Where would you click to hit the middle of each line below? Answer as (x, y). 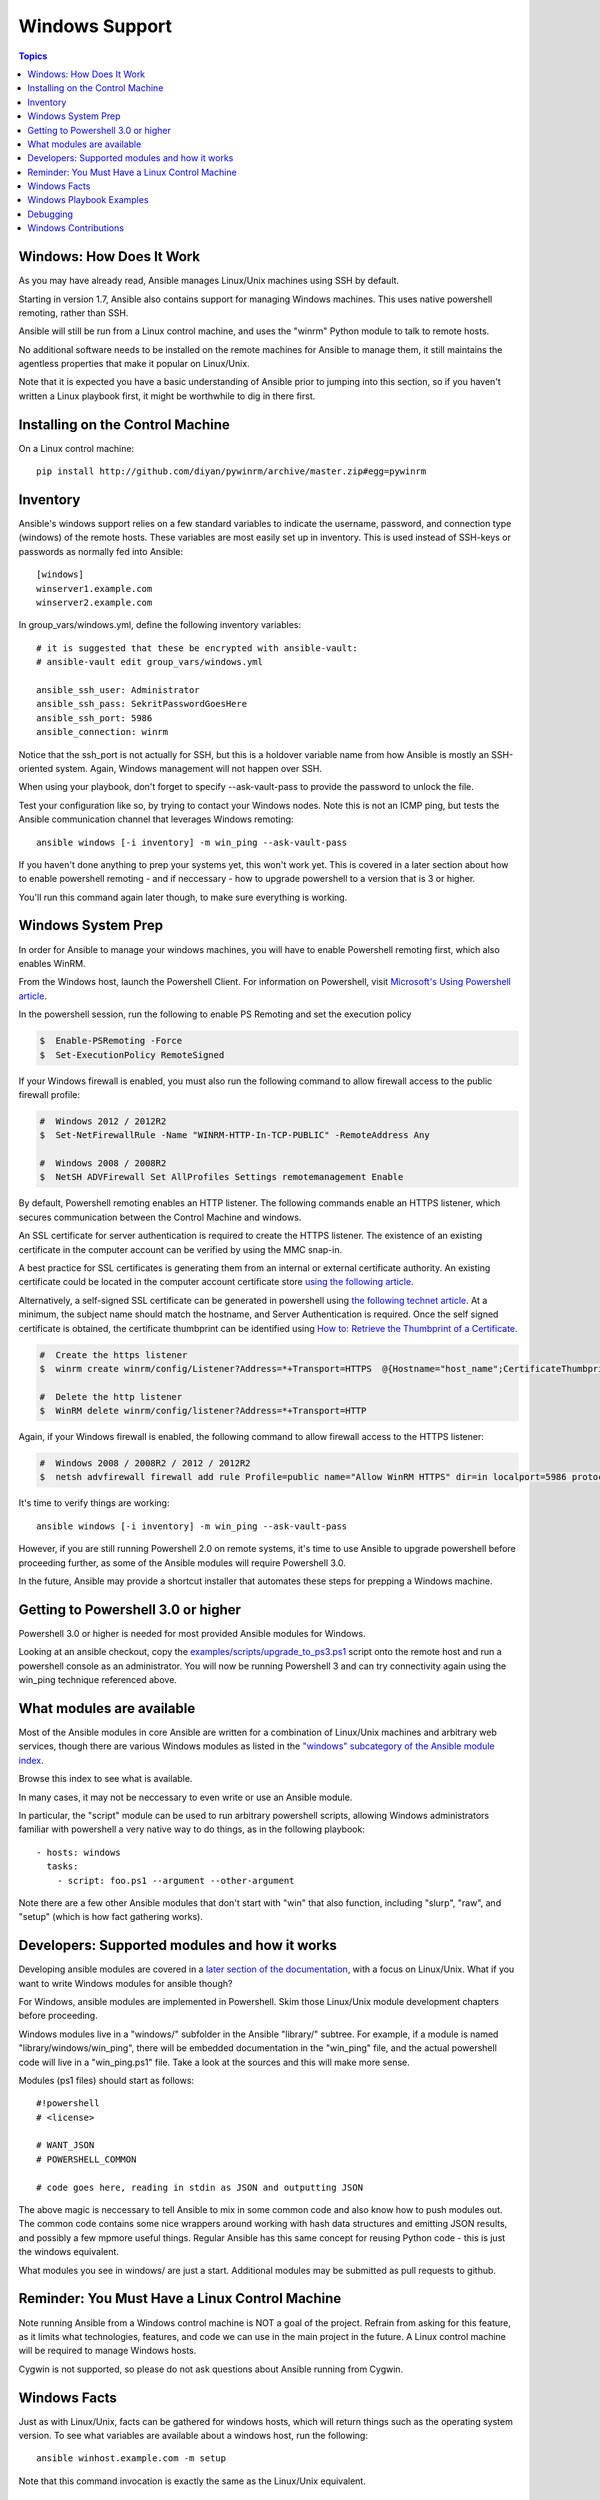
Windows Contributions (76, 228)
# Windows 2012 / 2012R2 (103, 1121)
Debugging (50, 214)
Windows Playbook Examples (88, 200)
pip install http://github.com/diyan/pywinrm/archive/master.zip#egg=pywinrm (231, 471)
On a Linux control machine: (76, 448)
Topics (33, 56)
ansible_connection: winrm (102, 732)
